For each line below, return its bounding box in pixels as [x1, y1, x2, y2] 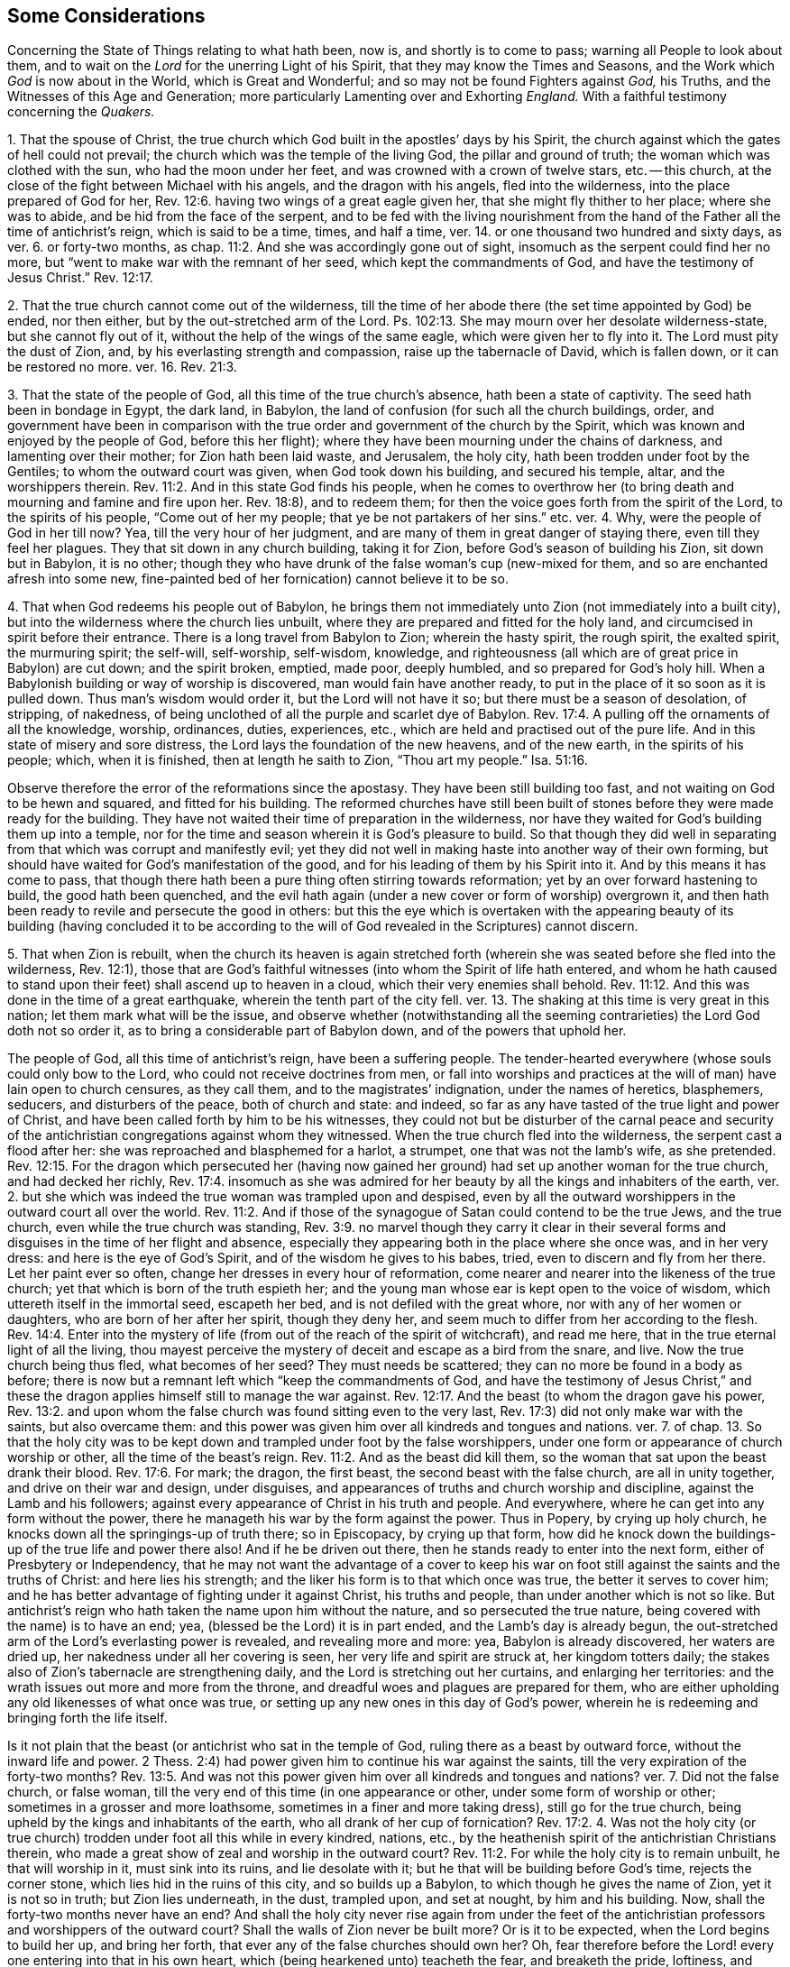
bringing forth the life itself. [7, 1710, 168, 1726]
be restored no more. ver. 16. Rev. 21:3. [7, 359, 237, 375]
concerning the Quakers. [7, 104, 155, 120]
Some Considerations [7, 5, 206, 27]
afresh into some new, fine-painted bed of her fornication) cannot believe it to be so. [7, 571, 509, 587]
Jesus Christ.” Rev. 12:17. [7, 270, 153, 286]
